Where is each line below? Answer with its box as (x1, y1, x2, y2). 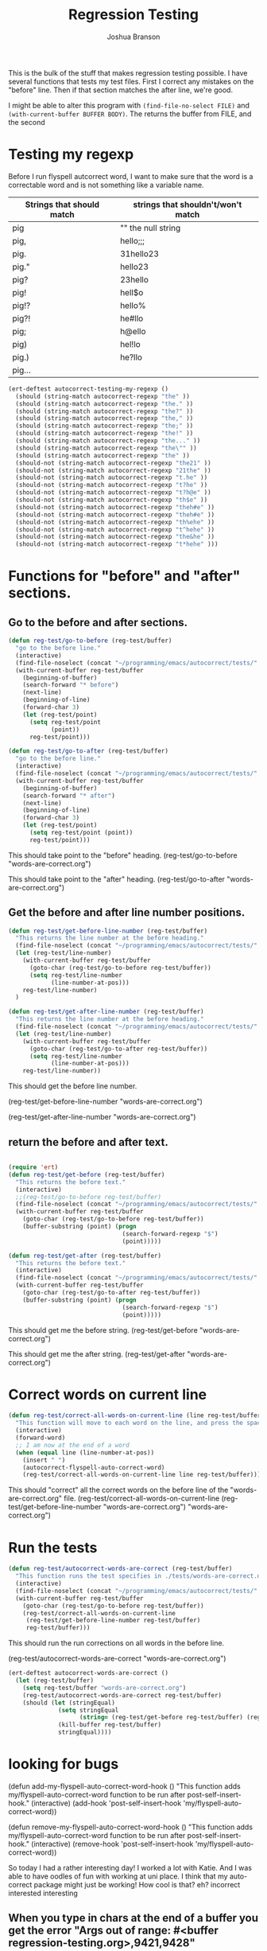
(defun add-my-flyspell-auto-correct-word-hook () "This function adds (8, 1781, 241, 1791)
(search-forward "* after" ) (22, 792, 115, 800)
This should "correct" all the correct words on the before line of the (8, 1486, 229, 1495)
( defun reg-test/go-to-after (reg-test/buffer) (8, 747, 169, 755)
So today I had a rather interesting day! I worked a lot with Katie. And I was (8, 1863, 253, 1872)
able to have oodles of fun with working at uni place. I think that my (8, 1871, 228, 1881)
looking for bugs (8, 1755, 119, 1774)
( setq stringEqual (58, 1706, 119, 1714)
